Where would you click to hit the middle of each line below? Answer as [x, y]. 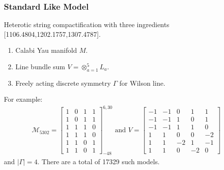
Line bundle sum [40, 66]
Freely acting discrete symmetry [63, 83]
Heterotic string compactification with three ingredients [87, 24]
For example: [23, 99]
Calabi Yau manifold [46, 50]
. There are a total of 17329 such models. [99, 161]
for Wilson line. [142, 83]
